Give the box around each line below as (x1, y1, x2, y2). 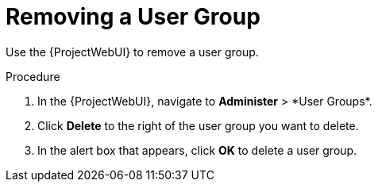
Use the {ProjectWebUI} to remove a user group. (6, 44, 259, 59)
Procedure (6, 69, 60, 83)
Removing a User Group (6, 3, 260, 30)
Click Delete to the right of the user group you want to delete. (37, 118, 359, 132)
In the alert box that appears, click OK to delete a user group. (37, 143, 357, 157)
